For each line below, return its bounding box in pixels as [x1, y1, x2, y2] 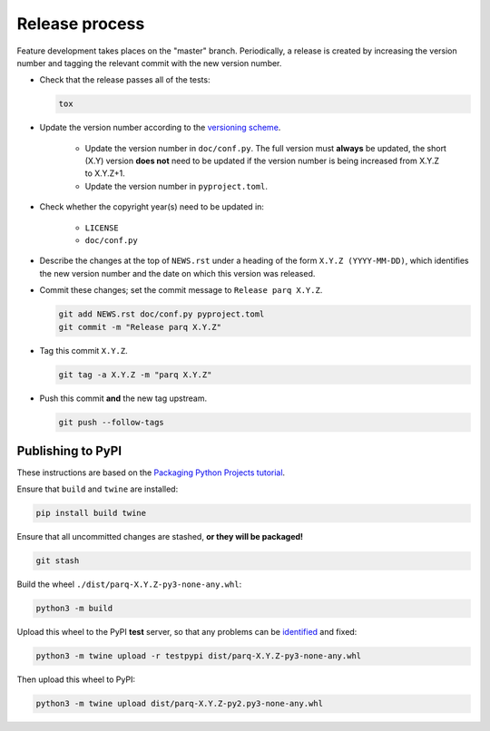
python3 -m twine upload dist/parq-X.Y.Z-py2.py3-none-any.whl [35, 698, 324, 709]
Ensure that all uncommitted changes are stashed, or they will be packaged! [16, 531, 304, 542]
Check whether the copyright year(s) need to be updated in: [39, 201, 265, 212]
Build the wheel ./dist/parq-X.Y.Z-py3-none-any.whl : [16, 579, 242, 590]
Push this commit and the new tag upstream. [39, 393, 208, 404]
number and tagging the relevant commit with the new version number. [16, 57, 282, 68]
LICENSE [84, 222, 120, 233]
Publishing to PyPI [16, 443, 122, 458]
